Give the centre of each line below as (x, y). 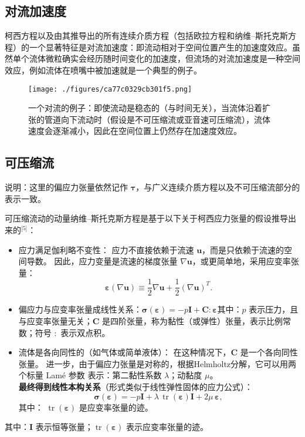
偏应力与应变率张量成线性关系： (80, 309)
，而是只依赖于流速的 (243, 249)
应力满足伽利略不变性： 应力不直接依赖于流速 (106, 249)
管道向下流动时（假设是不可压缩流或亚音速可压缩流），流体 (157, 119)
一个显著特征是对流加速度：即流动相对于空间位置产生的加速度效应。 (160, 47)
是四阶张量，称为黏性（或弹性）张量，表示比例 (193, 321)
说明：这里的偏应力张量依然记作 (66, 187)
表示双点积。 (85, 332)
